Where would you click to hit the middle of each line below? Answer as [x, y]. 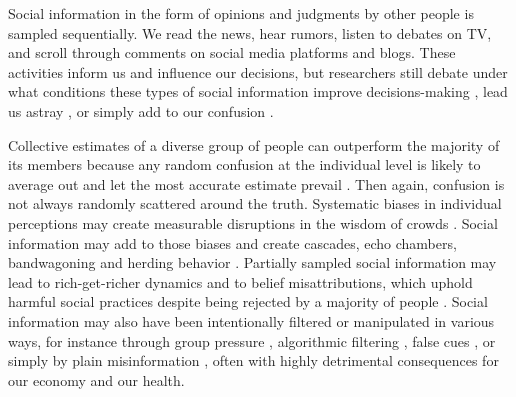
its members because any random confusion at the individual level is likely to [244, 164]
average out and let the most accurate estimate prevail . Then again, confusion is [256, 183]
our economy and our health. [96, 379]
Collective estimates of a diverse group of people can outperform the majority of [254, 144]
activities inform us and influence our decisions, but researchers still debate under [258, 71]
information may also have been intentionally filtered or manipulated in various [251, 320]
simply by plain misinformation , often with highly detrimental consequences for [253, 360]
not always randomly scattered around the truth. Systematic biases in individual [255, 203]
